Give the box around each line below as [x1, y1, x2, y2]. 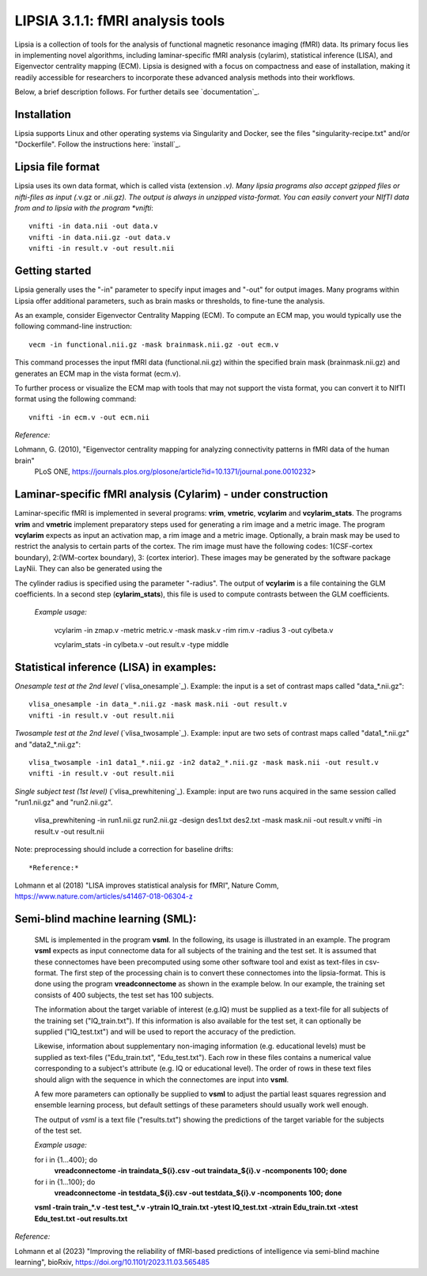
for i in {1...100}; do [34, 1177, 96, 1187]
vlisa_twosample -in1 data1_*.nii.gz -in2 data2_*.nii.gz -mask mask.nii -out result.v [28, 758, 380, 767]
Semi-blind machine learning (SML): [14, 912, 197, 926]
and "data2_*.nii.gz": [14, 740, 81, 749]
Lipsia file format [14, 161, 100, 174]
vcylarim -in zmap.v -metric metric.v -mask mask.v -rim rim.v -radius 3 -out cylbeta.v [54, 625, 334, 634]
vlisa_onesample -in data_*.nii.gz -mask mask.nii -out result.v [28, 700, 288, 709]
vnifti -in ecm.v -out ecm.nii [28, 412, 150, 422]
